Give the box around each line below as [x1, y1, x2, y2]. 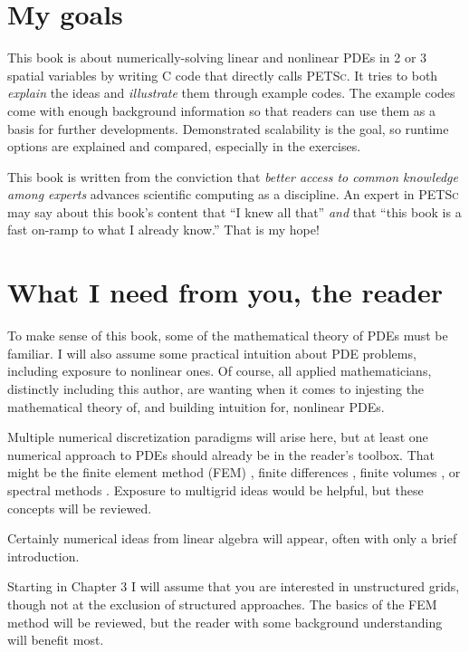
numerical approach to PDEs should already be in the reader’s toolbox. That [7, 445, 435, 464]
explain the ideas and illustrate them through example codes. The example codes [7, 83, 455, 102]
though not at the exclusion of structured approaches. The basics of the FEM [7, 594, 437, 613]
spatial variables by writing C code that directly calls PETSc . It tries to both [7, 65, 438, 84]
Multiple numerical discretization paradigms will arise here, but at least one [7, 427, 428, 446]
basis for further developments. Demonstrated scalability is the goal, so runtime [7, 119, 449, 138]
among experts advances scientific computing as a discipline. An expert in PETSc [7, 185, 459, 204]
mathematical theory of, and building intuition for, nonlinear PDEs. [7, 397, 385, 416]
